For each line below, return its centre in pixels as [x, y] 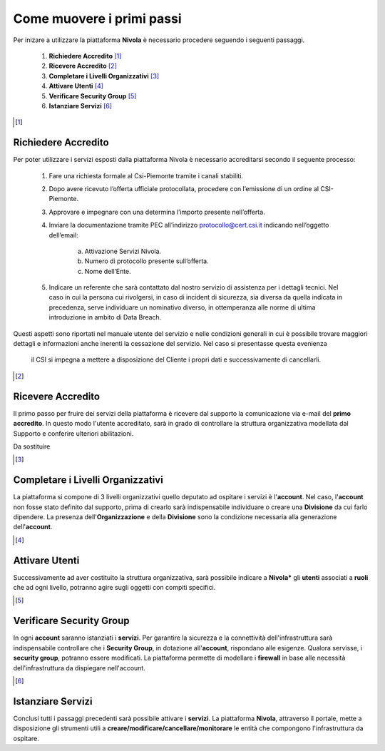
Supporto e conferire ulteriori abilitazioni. [73, 433]
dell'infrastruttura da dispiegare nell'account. [79, 668]
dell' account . [33, 527]
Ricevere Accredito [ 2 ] [83, 66]
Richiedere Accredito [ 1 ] [85, 56]
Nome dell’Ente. [108, 271]
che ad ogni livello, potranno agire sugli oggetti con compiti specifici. [114, 588]
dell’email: [63, 235]
